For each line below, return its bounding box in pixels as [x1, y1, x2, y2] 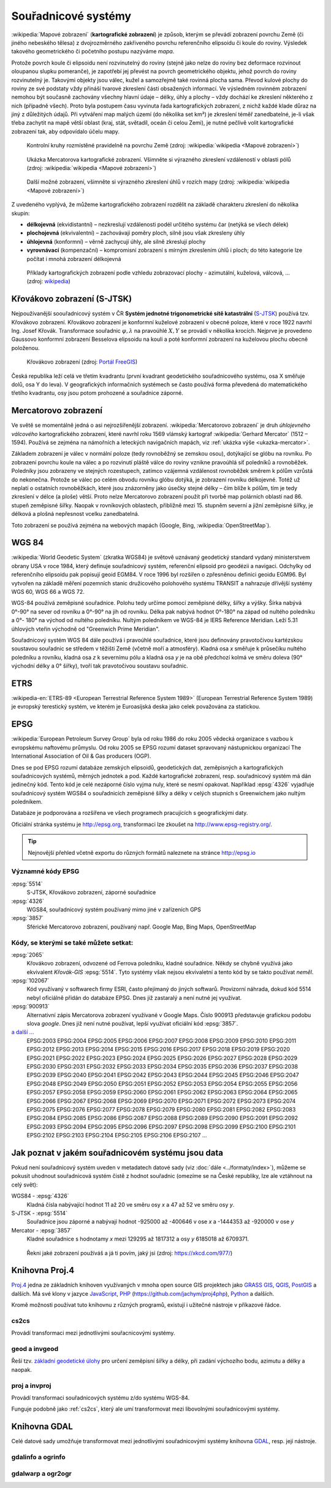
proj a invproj [11, 1381, 51, 1390]
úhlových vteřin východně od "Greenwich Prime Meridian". [11, 625, 160, 633]
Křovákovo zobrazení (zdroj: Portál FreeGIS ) [26, 358, 138, 365]
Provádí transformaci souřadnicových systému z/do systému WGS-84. [11, 1394, 190, 1401]
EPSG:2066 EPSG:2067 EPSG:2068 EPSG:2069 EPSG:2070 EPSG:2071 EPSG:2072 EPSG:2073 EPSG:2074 [26, 1097, 296, 1105]
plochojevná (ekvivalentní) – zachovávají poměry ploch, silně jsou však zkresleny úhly [26, 229, 245, 236]
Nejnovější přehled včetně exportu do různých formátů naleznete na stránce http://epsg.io [28, 849, 256, 856]
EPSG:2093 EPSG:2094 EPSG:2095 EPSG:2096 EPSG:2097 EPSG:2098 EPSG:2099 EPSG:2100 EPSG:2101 [26, 1123, 296, 1130]
